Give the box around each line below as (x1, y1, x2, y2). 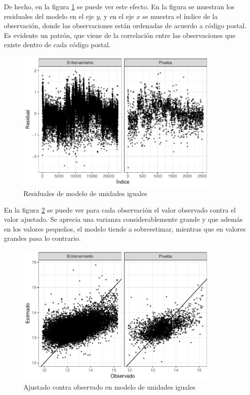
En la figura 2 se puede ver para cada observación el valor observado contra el (4, 204, 236, 215)
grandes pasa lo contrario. (4, 233, 81, 243)
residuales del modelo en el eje (4, 11, 94, 21)
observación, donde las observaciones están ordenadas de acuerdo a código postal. (4, 20, 247, 31)
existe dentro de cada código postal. (4, 39, 111, 50)
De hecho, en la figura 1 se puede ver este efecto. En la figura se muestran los (4, 1, 234, 11)
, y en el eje (99, 11, 134, 21)
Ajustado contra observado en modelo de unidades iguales (23, 382, 196, 392)
